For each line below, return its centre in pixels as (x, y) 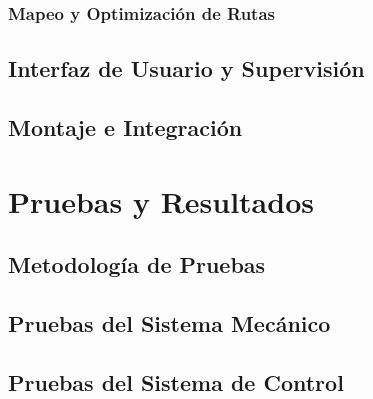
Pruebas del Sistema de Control (176, 381)
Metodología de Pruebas (137, 264)
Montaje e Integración (125, 127)
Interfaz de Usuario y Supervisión (186, 68)
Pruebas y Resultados (161, 200)
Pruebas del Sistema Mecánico (169, 322)
